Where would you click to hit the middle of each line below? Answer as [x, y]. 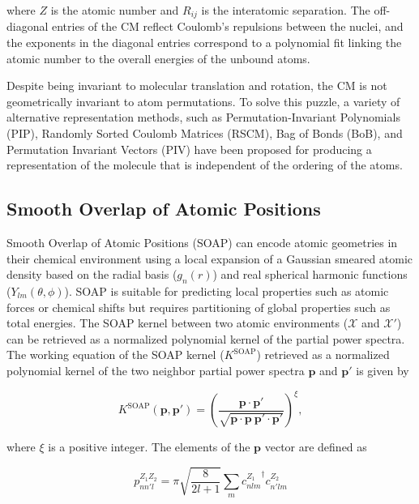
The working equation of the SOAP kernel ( [115, 355]
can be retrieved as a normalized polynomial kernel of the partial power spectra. [206, 338]
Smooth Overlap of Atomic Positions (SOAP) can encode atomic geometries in [202, 242]
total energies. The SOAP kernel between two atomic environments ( [177, 323]
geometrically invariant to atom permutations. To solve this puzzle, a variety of [203, 101]
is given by [383, 370]
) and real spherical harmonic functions [310, 274]
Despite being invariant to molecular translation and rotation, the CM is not [197, 85]
